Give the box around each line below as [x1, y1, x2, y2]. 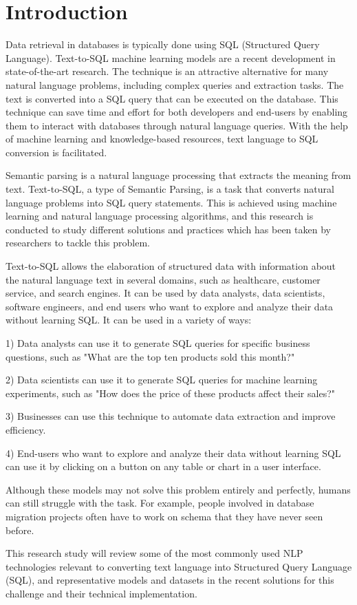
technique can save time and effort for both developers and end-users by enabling [6, 105, 348, 119]
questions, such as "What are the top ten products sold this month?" [6, 349, 295, 363]
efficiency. [6, 422, 46, 436]
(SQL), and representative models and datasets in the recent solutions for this [6, 573, 334, 587]
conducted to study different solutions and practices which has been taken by [6, 222, 331, 236]
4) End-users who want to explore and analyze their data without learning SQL [6, 445, 341, 460]
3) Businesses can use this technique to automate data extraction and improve [6, 409, 336, 423]
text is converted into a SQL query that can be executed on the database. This [6, 91, 338, 105]
